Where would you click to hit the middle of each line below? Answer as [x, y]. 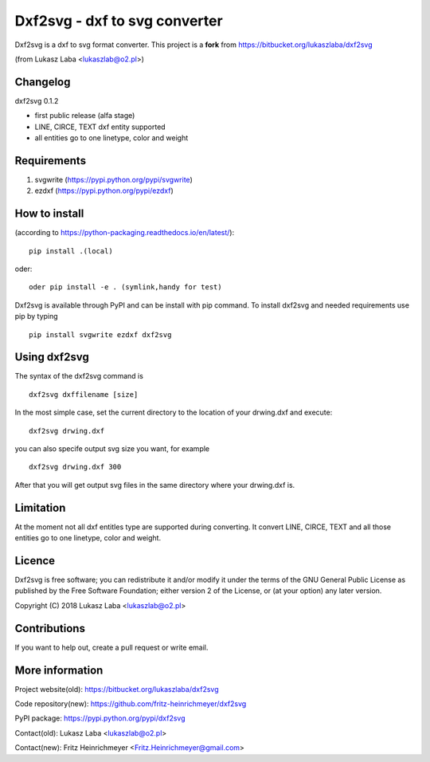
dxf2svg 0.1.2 [37, 100]
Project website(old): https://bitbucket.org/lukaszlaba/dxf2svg [117, 689]
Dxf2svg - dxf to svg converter [119, 21]
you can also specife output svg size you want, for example [112, 449]
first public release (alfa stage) [85, 116]
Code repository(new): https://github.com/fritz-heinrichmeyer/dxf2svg [131, 704]
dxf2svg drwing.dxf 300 [75, 467]
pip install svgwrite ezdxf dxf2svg [100, 334]
